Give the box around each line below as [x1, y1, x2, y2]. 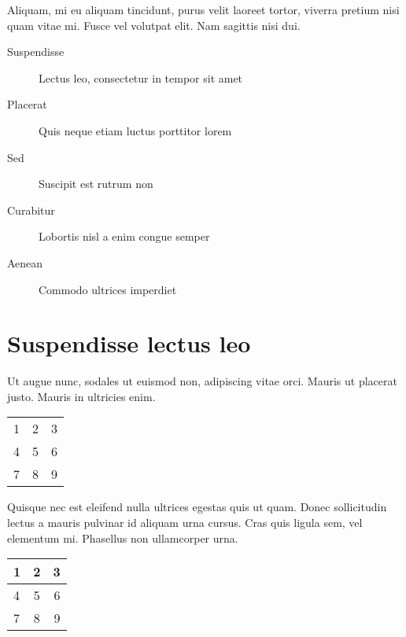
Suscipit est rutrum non [39, 175, 153, 192]
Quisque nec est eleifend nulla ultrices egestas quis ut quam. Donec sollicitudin [7, 499, 387, 515]
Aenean [7, 254, 43, 271]
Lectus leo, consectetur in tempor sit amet [39, 69, 243, 86]
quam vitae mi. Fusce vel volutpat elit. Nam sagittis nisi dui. [7, 17, 301, 33]
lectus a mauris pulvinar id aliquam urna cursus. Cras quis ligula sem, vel [7, 514, 363, 531]
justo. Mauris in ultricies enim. [7, 388, 156, 404]
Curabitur [7, 201, 55, 218]
